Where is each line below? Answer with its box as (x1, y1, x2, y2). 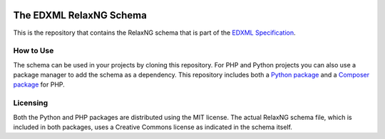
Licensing (13, 98, 48, 108)
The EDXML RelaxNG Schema (13, 9, 148, 21)
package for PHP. (13, 80, 66, 89)
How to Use (13, 46, 54, 56)
